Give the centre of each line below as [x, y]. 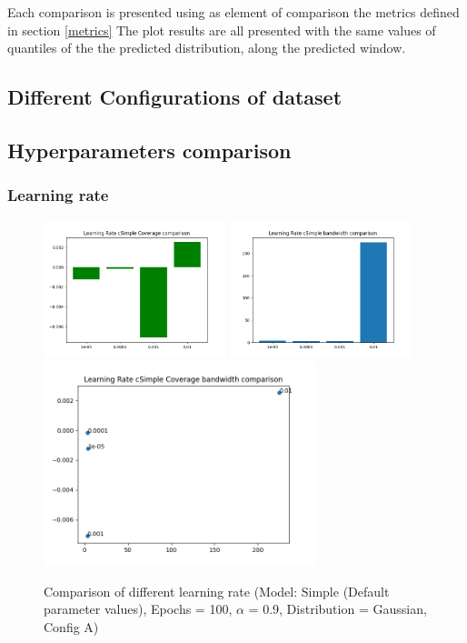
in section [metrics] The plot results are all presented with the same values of [222, 30]
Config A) [71, 626]
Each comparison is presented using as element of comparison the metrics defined [233, 12]
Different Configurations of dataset [175, 97]
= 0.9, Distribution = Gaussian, [338, 609]
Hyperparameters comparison [149, 150]
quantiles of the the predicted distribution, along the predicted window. [207, 48]
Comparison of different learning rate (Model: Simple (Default [217, 591]
